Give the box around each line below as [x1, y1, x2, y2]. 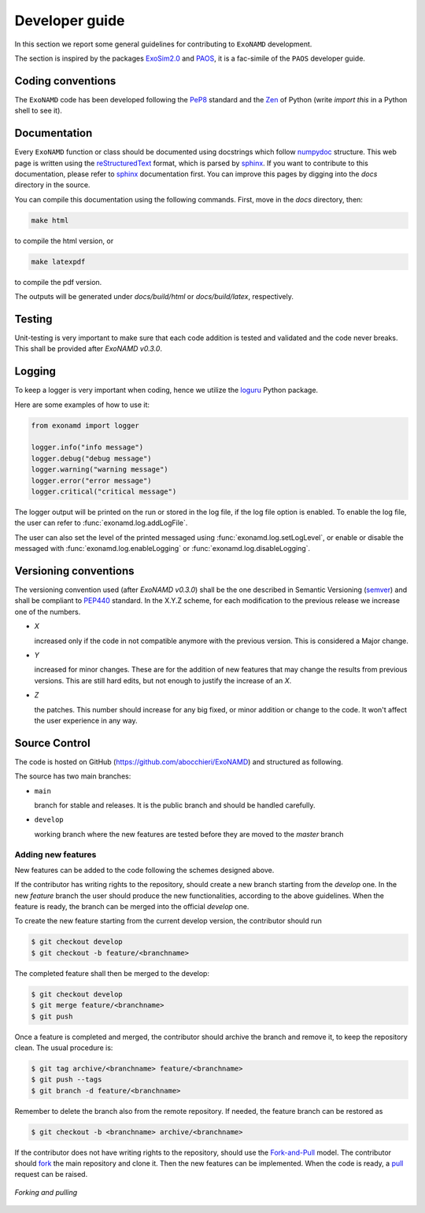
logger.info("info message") [31, 443, 144, 452]
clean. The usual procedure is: [14, 1043, 113, 1052]
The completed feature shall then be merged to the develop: [14, 968, 210, 978]
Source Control [14, 736, 91, 749]
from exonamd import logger [31, 421, 139, 430]
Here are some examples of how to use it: [14, 400, 150, 409]
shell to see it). [14, 106, 63, 116]
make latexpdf [31, 257, 86, 266]
